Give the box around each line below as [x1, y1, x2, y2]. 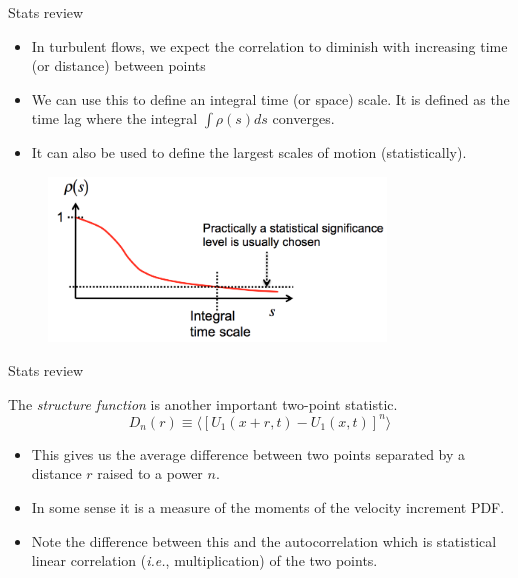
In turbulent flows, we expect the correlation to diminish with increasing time [31, 35, 508, 56]
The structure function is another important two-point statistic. [8, 393, 398, 414]
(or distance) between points [31, 55, 206, 76]
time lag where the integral [31, 108, 198, 129]
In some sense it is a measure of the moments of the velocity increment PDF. [31, 496, 505, 517]
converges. [272, 108, 335, 129]
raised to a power [97, 463, 203, 484]
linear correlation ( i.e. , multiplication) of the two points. [31, 550, 378, 571]
